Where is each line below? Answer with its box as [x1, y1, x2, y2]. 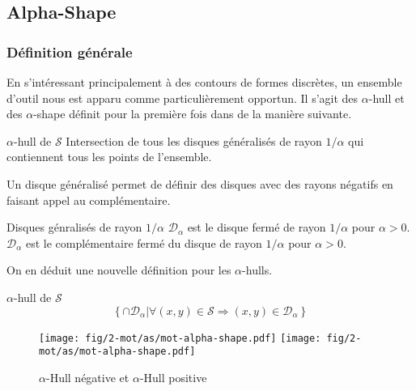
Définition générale [6, 41, 133, 62]
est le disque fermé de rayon [187, 219, 326, 236]
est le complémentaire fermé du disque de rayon [25, 234, 262, 251]
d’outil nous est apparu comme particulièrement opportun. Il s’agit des [6, 89, 359, 106]
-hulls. [242, 261, 273, 278]
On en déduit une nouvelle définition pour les [6, 261, 231, 278]
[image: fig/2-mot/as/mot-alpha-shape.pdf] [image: [39, 332, 321, 344]
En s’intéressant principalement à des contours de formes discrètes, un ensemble [6, 74, 402, 90]
